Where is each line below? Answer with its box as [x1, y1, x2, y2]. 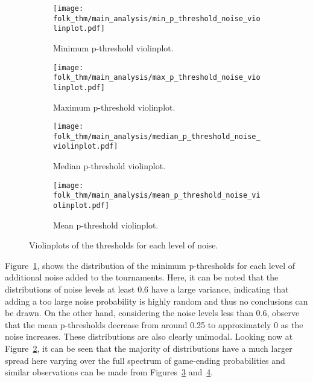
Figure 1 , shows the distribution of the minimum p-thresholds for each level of [5, 259, 296, 271]
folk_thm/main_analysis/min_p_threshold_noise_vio [53, 14, 261, 23]
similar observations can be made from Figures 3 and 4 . [5, 366, 213, 378]
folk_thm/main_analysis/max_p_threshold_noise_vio [53, 73, 261, 82]
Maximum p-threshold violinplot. [53, 100, 175, 113]
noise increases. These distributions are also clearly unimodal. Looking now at [5, 330, 293, 343]
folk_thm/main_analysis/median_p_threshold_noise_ [53, 132, 261, 141]
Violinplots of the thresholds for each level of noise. [29, 239, 218, 251]
